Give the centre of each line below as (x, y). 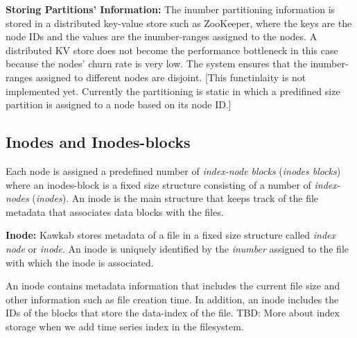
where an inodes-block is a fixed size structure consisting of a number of (158, 184)
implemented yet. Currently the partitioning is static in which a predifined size (173, 91)
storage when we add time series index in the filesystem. (125, 326)
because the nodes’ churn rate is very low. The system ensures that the (157, 64)
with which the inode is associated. (80, 262)
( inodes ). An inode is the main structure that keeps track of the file (175, 198)
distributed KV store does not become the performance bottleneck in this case (172, 50)
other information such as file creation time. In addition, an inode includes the (172, 299)
